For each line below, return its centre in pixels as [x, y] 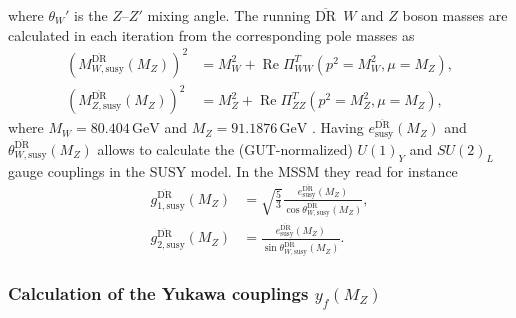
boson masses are [455, 15]
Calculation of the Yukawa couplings [158, 292]
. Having [337, 127]
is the [91, 15]
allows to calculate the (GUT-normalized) [225, 148]
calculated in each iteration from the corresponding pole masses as [211, 34]
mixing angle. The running [229, 15]
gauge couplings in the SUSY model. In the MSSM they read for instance [233, 170]
